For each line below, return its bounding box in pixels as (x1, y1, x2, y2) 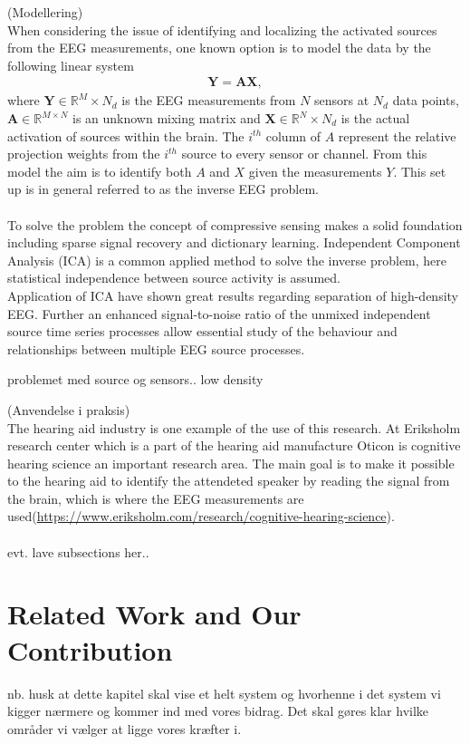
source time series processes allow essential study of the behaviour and (7, 322, 398, 341)
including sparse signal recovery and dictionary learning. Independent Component (7, 233, 461, 252)
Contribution (7, 631, 173, 668)
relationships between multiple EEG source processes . (7, 339, 305, 358)
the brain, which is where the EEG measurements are (7, 488, 304, 507)
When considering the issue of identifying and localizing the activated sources (7, 20, 437, 39)
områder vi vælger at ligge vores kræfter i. (7, 719, 242, 738)
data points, (392, 91, 459, 110)
